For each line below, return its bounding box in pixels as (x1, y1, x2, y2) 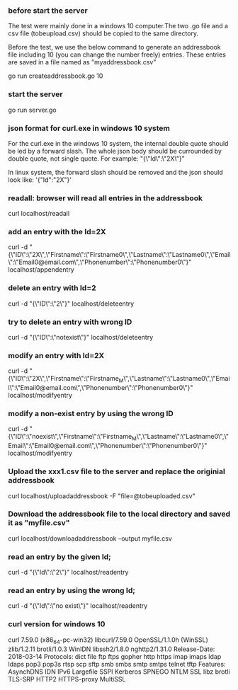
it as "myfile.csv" (8, 518, 70, 528)
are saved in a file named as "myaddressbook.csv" (8, 58, 157, 67)
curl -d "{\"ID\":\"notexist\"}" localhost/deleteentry (8, 333, 154, 342)
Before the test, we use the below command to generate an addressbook (8, 43, 222, 52)
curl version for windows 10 (8, 619, 106, 629)
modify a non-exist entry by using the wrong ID (8, 409, 174, 419)
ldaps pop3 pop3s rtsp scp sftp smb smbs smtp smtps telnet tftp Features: (8, 660, 226, 668)
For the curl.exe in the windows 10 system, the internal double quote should (8, 139, 229, 147)
